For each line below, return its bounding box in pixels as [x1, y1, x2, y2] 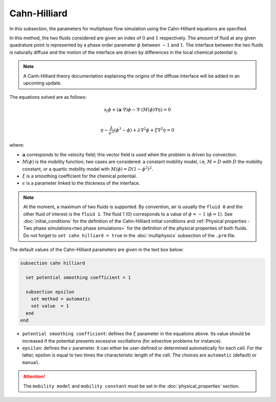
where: [9, 142, 25, 148]
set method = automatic [31, 296, 90, 302]
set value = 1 [31, 303, 69, 309]
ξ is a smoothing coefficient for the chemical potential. [22, 173, 137, 179]
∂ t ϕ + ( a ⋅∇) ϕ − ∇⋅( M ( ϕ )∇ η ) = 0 [104, 107, 171, 114]
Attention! [23, 373, 45, 379]
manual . [22, 359, 40, 365]
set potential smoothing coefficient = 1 [26, 274, 131, 280]
